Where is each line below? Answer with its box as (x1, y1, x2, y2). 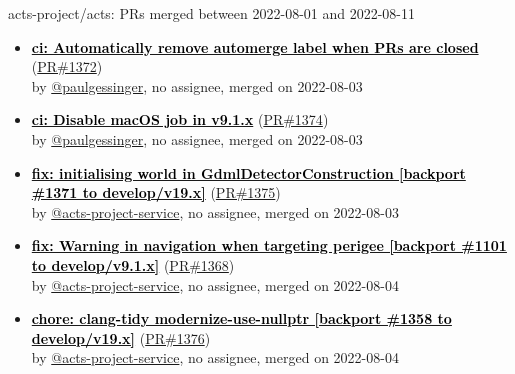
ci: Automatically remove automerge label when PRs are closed (31, 36, 479, 57)
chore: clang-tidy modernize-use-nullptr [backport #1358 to (31, 308, 452, 329)
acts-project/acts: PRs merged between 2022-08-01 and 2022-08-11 (8, 3, 416, 23)
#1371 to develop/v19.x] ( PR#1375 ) (31, 182, 281, 203)
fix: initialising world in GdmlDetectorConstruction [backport (31, 162, 466, 183)
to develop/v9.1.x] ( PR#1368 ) (31, 254, 235, 275)
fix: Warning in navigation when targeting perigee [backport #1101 (31, 235, 507, 256)
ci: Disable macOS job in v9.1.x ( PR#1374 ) (31, 109, 329, 130)
